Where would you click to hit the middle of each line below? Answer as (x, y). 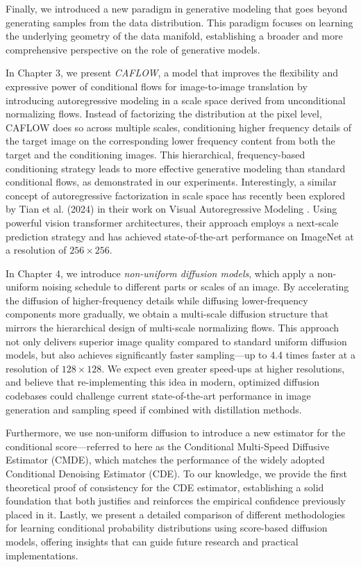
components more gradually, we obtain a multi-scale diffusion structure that (167, 314)
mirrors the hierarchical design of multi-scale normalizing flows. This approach (173, 328)
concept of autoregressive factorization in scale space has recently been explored (175, 195)
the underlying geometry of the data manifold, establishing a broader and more (174, 36)
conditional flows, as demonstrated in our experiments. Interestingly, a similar (171, 182)
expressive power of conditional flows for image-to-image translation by (157, 86)
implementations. (42, 555)
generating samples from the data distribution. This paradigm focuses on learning (179, 22)
